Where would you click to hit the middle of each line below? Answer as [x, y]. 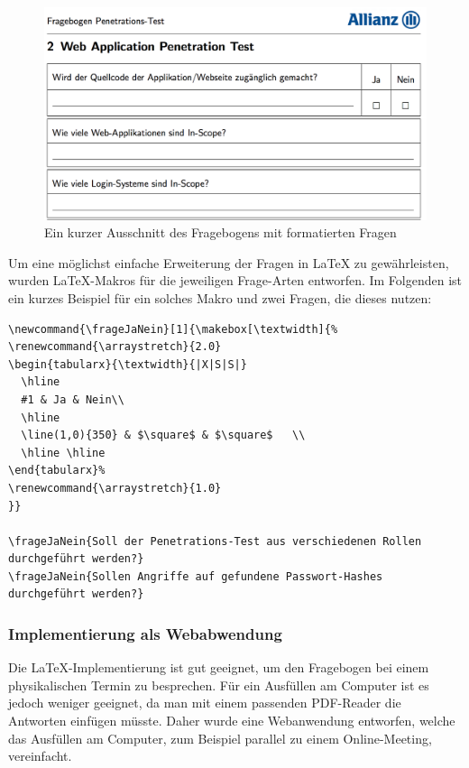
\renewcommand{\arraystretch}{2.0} [115, 347]
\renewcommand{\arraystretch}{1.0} [115, 488]
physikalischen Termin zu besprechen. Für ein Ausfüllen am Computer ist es [219, 685]
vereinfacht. [40, 756]
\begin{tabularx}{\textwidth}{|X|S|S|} [128, 364]
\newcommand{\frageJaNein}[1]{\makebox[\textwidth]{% [173, 329]
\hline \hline [63, 453]
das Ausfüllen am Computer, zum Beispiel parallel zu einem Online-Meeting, [220, 738]
